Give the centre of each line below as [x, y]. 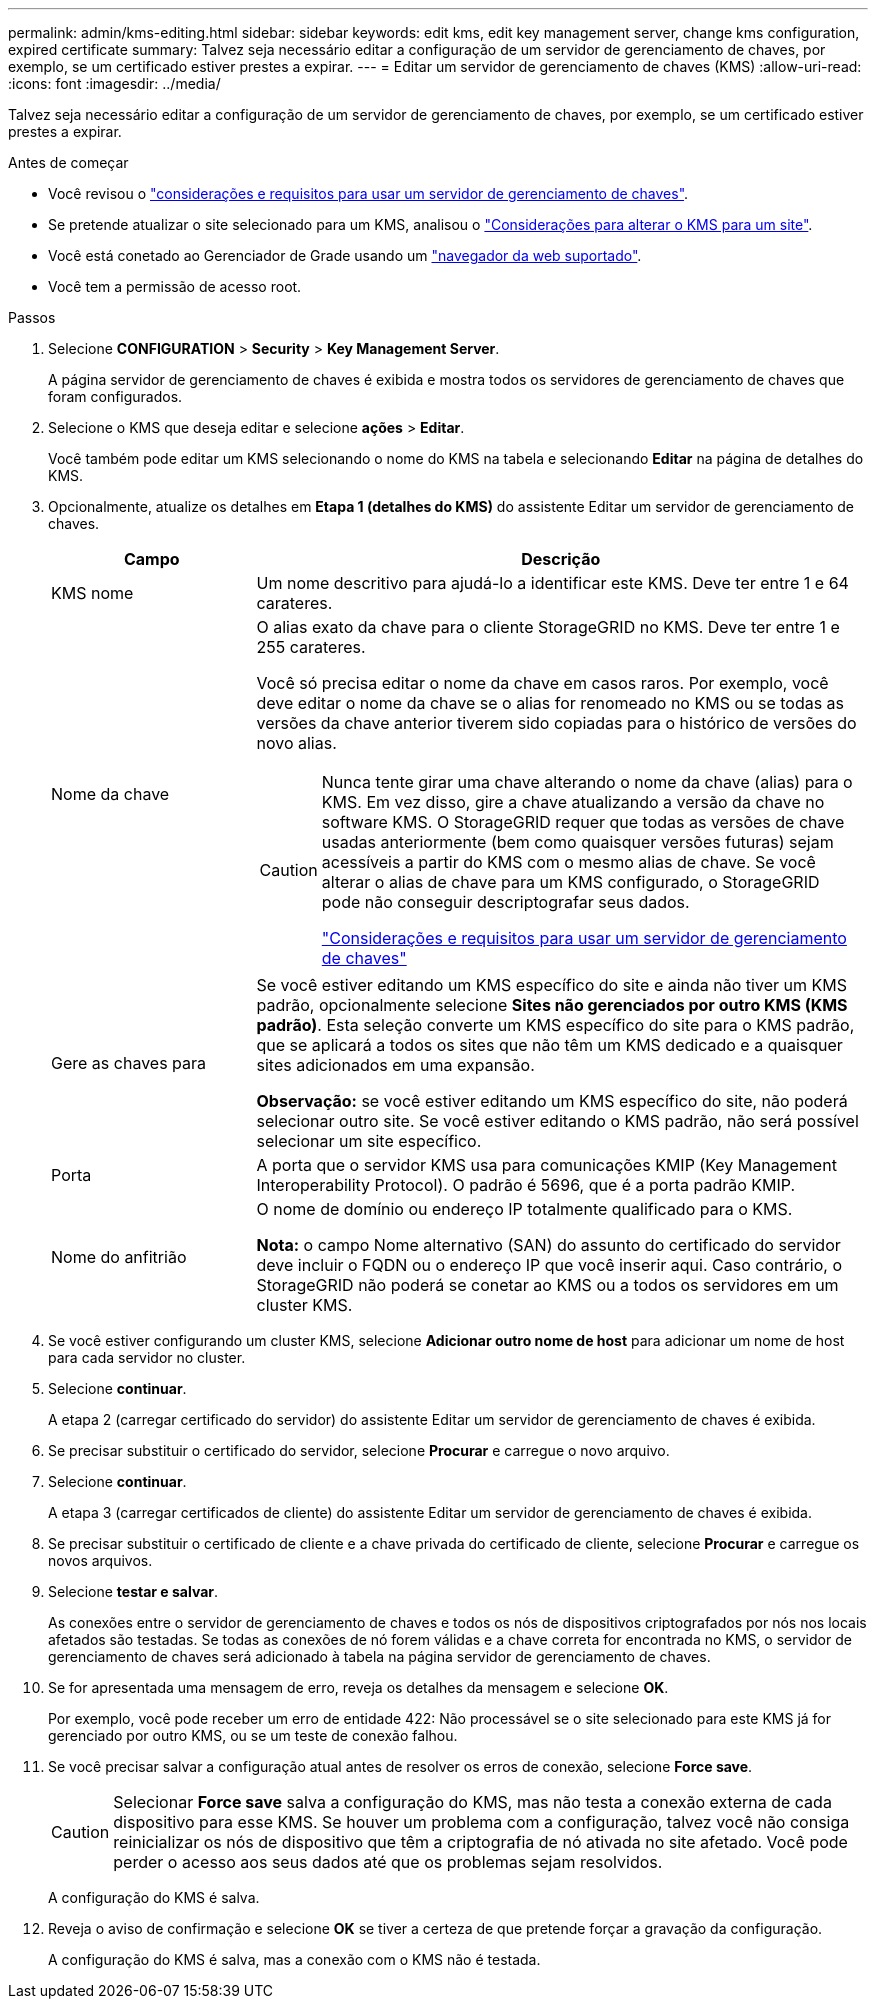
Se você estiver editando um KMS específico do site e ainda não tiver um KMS [551, 985]
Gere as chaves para [129, 1063]
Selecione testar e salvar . [133, 1591]
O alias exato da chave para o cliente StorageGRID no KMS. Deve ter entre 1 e [548, 627]
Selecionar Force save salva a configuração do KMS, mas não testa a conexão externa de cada [472, 1802]
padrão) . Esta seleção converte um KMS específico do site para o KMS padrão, [555, 1025]
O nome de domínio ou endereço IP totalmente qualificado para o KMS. [524, 1209]
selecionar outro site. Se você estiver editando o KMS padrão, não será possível [557, 1121]
